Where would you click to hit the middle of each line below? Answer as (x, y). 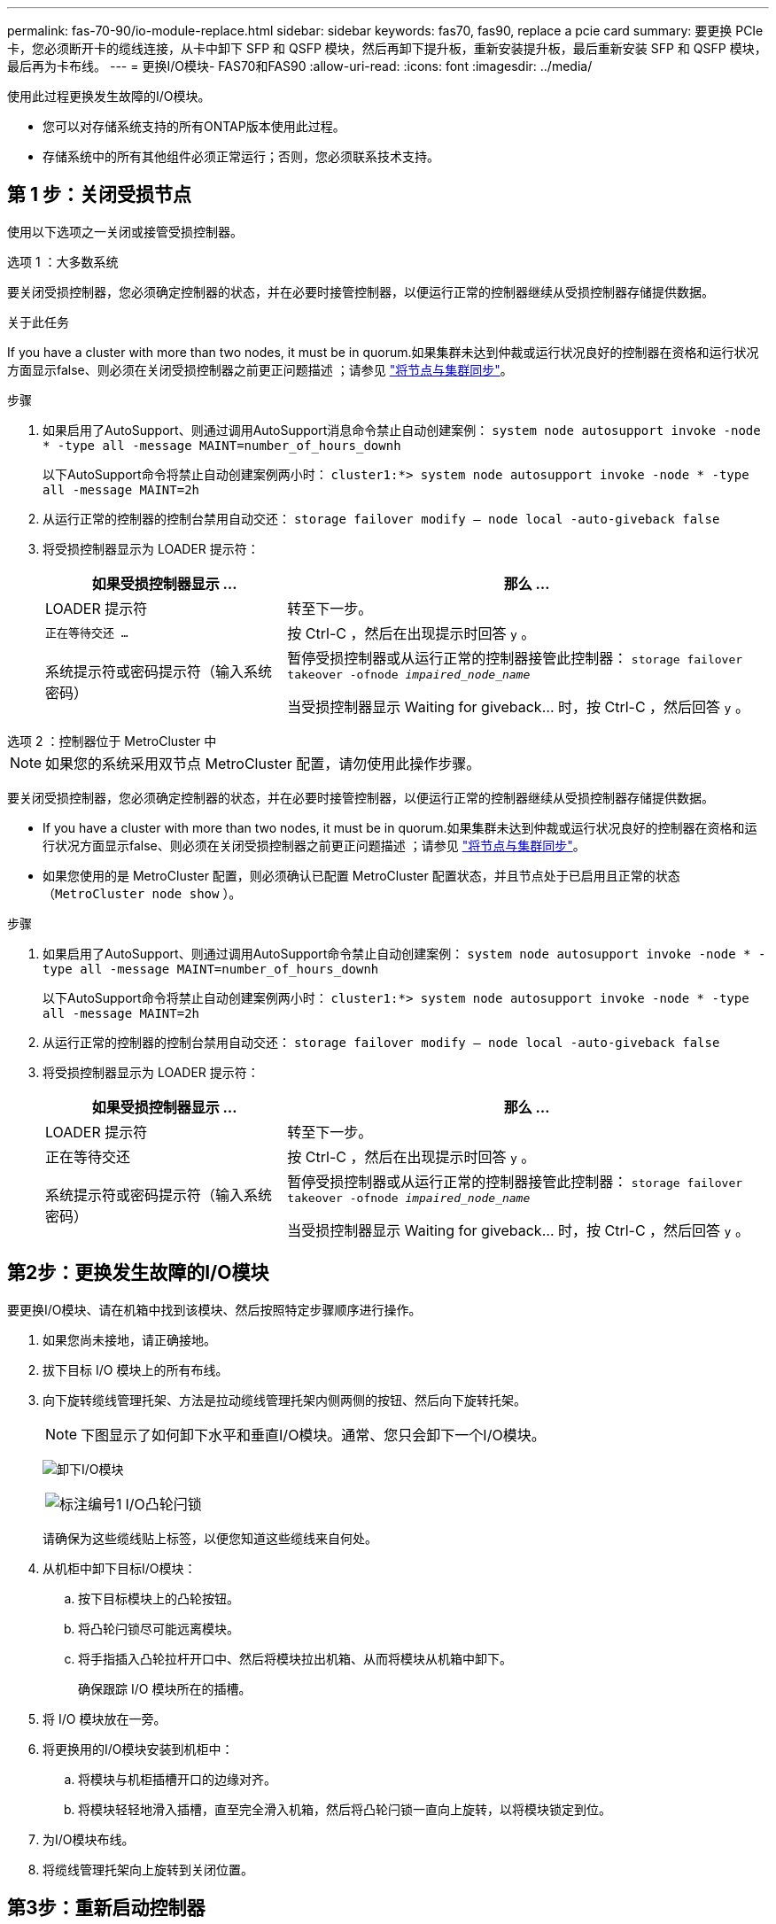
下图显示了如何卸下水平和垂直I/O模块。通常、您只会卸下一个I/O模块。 (313, 1435)
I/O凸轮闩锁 (163, 1504)
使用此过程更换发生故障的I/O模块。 (109, 96)
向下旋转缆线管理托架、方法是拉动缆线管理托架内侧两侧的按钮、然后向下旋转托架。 (284, 1400)
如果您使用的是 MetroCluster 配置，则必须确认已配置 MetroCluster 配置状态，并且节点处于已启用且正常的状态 (361, 875)
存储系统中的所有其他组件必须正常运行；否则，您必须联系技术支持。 (241, 156)
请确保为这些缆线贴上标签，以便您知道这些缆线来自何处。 (210, 1538)
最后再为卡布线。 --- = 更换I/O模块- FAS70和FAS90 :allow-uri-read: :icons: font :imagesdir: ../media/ (300, 66)
